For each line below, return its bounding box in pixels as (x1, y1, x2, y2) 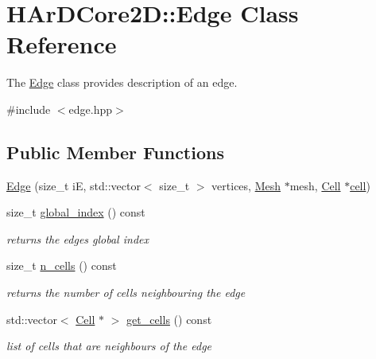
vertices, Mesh (211, 177, 281, 193)
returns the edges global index (6, 230, 149, 247)
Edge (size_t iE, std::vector (6, 177, 141, 193)
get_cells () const (126, 310, 212, 327)
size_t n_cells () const (6, 257, 117, 274)
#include (6, 100, 51, 117)
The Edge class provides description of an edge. (6, 74, 238, 91)
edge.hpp (68, 100, 113, 117)
